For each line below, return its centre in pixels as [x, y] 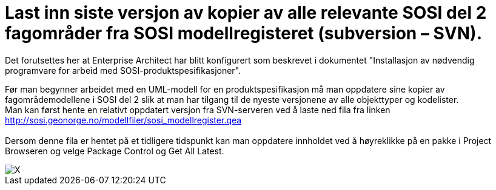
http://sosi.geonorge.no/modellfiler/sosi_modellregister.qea [123, 120]
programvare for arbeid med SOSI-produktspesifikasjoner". [123, 70]
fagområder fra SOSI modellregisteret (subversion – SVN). [244, 33]
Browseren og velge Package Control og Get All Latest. [115, 151]
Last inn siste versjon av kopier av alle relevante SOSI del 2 [246, 13]
